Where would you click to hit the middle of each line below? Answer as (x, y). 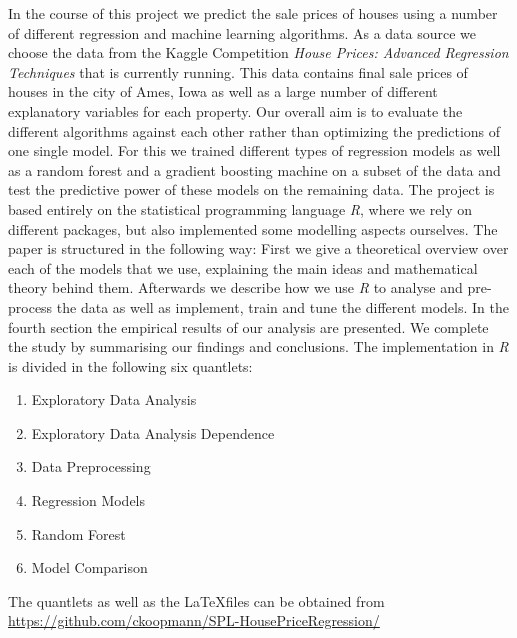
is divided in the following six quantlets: (130, 365)
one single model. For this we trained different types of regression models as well (254, 150)
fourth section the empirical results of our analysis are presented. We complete (248, 326)
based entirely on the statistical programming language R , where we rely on (240, 208)
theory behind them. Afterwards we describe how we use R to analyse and (235, 287)
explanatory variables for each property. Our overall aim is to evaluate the (235, 110)
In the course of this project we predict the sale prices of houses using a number (253, 13)
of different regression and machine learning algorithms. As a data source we (242, 32)
